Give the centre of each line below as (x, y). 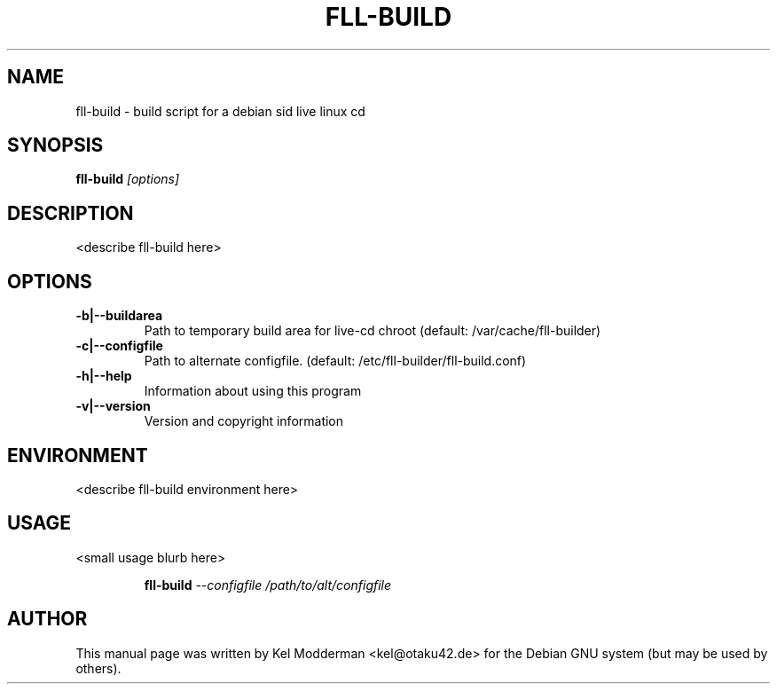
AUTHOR (47, 619)
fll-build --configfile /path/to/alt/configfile (268, 585)
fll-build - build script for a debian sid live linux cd (220, 111)
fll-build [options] (128, 179)
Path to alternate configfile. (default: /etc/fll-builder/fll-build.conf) (335, 361)
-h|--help (104, 376)
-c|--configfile (119, 346)
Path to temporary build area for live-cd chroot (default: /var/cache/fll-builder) (373, 331)
